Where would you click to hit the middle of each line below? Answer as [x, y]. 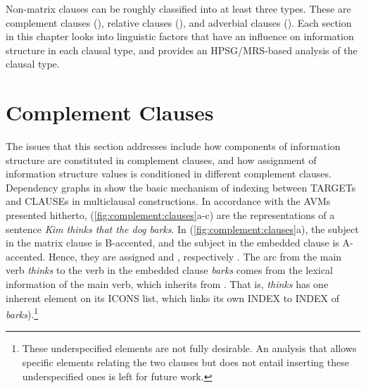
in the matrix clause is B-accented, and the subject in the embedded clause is [172, 243]
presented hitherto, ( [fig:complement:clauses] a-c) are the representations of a [170, 215]
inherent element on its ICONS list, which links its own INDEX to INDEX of [172, 298]
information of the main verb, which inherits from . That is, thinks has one [167, 284]
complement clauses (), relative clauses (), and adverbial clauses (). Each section [179, 22]
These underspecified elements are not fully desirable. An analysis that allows [189, 348]
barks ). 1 [22, 313]
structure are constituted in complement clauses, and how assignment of [161, 159]
